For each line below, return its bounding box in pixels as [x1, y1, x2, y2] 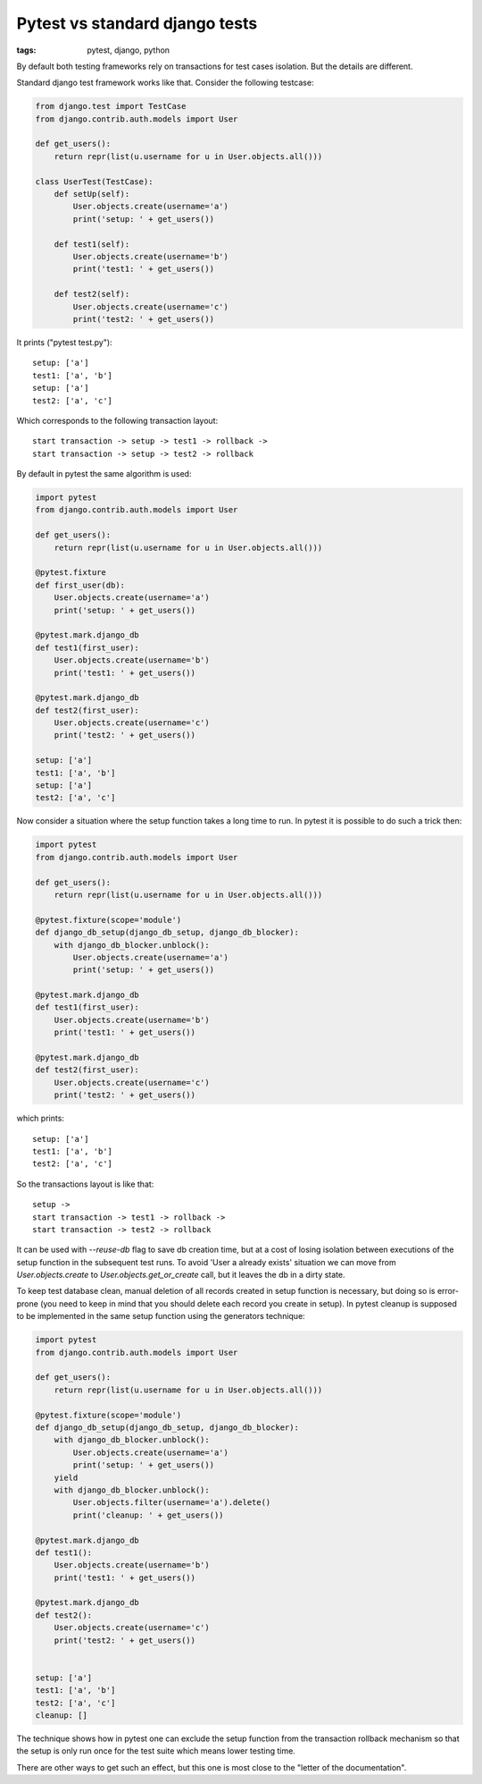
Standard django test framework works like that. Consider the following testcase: [16, 77, 314, 89]
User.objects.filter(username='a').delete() [72, 1498, 271, 1508]
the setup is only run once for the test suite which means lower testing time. [16, 1746, 296, 1756]
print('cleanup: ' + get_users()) [72, 1509, 224, 1520]
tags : [16, 45, 37, 55]
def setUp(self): [54, 189, 130, 199]
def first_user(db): [35, 579, 125, 590]
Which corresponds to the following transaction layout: [16, 415, 219, 426]
